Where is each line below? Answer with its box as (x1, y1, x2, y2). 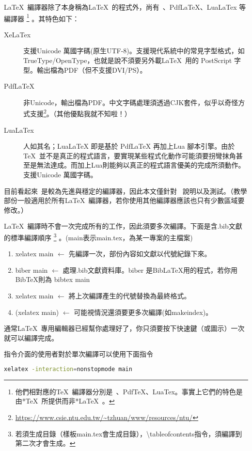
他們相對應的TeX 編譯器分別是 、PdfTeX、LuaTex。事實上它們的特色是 (15, 386, 243, 396)
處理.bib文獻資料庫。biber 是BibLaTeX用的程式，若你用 (63, 264, 237, 275)
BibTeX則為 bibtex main (15, 274, 90, 284)
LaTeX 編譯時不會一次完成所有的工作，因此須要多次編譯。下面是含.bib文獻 (4, 221, 242, 231)
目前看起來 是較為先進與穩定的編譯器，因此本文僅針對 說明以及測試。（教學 (4, 186, 247, 196)
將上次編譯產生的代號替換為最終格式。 (68, 291, 191, 301)
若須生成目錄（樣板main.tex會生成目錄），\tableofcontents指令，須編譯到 (15, 428, 242, 438)
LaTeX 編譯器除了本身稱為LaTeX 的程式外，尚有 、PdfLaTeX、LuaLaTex (4, 2, 237, 12)
